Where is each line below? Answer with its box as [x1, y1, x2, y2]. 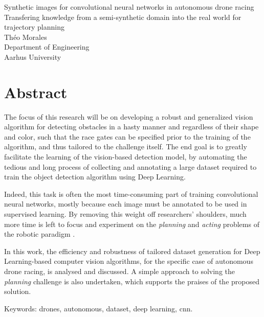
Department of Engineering [4, 41, 90, 52]
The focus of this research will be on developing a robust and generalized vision [4, 111, 253, 122]
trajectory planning [4, 21, 64, 32]
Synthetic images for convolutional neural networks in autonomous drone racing [4, 2, 254, 12]
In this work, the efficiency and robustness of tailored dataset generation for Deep [4, 245, 260, 256]
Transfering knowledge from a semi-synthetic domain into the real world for [4, 11, 241, 22]
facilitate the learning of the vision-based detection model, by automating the [4, 151, 247, 162]
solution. [4, 286, 31, 297]
